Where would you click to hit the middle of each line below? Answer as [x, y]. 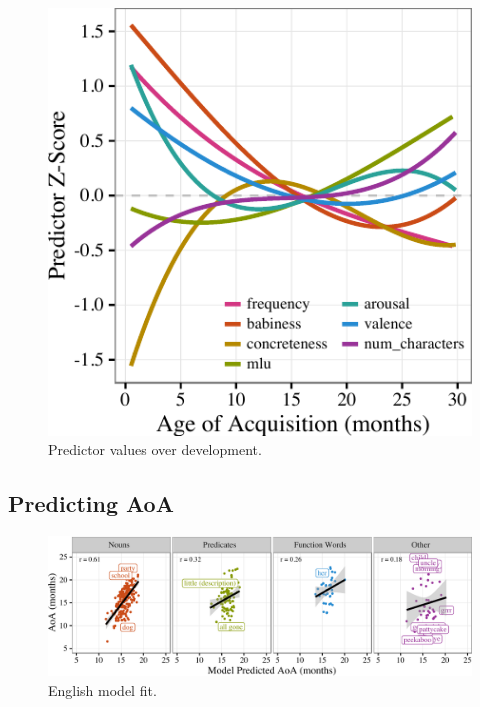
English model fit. [102, 689]
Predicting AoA [91, 503]
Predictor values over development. [155, 449]
